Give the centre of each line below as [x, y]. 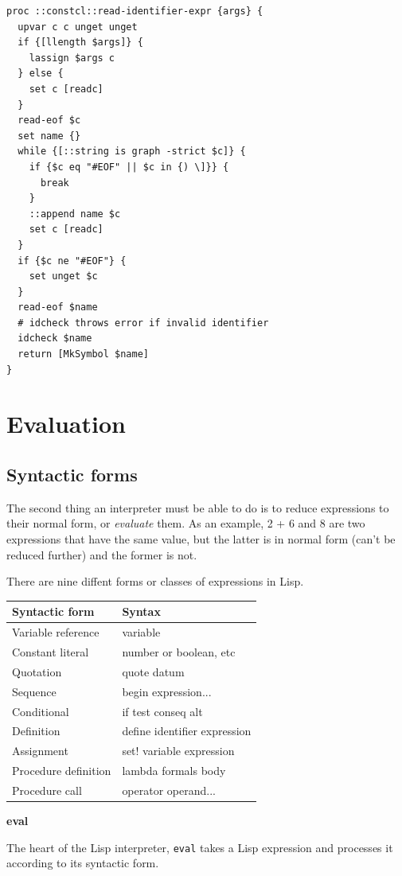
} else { [41, 74]
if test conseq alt [162, 711]
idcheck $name [55, 339]
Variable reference [56, 632]
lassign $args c [72, 58]
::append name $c [75, 214]
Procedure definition [62, 771]
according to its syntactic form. [83, 863]
